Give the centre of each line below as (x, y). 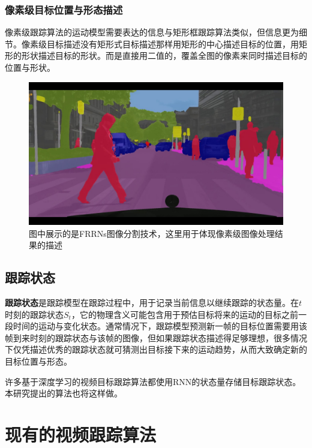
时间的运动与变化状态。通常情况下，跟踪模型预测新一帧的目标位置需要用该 (160, 326)
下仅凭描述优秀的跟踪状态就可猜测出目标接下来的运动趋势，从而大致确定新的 (156, 349)
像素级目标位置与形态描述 (64, 9)
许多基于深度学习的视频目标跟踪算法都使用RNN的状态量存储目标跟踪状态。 (153, 381)
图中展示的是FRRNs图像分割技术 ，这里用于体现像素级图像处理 (152, 233)
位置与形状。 (30, 67)
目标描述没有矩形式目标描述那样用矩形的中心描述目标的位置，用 (172, 43)
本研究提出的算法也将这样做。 (64, 393)
